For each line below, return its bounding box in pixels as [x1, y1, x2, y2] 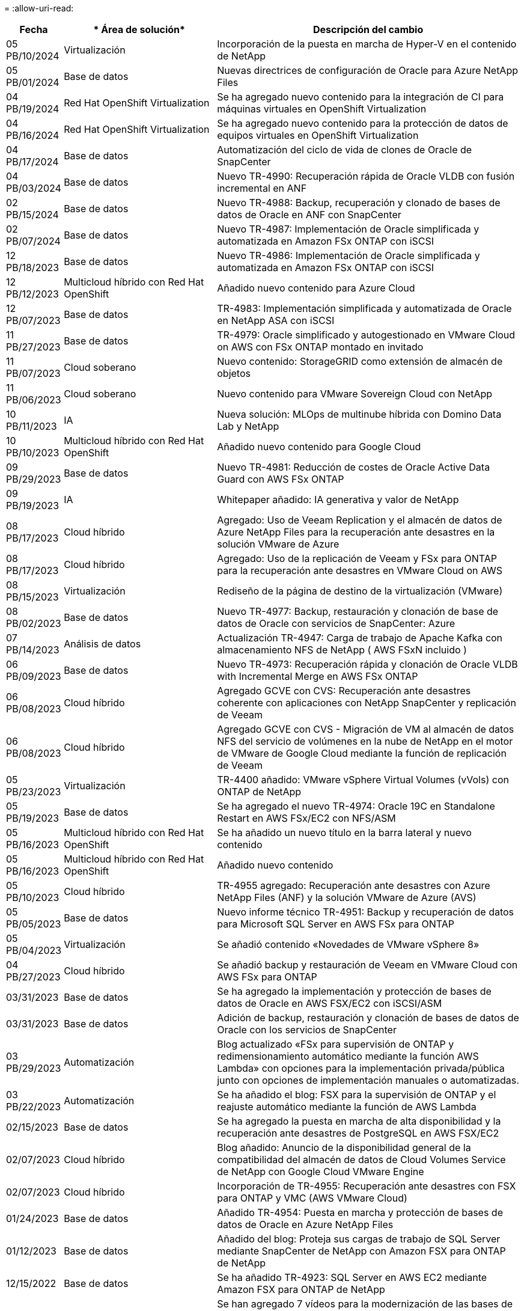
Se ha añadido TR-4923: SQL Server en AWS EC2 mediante [217, 1271, 487, 1283]
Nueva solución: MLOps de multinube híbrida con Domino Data [217, 408, 502, 420]
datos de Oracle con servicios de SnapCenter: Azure [217, 617, 455, 629]
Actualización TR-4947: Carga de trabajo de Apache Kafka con [217, 632, 503, 644]
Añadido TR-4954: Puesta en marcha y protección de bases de [217, 1206, 503, 1218]
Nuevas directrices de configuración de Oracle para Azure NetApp [217, 64, 518, 76]
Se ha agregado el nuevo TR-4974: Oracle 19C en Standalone [217, 800, 495, 812]
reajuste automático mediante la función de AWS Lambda [217, 1101, 477, 1113]
